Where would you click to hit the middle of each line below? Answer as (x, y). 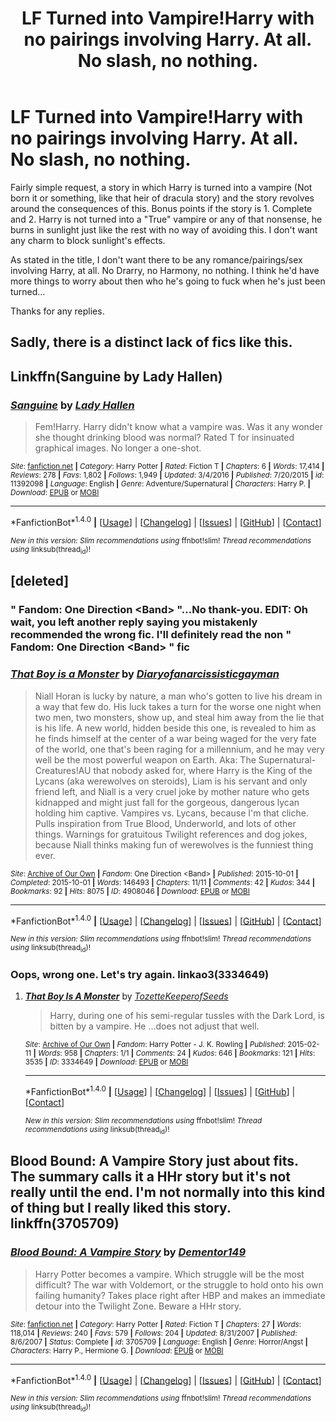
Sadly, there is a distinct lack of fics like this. (151, 342)
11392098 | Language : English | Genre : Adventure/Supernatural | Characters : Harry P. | (160, 484)
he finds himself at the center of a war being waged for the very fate (175, 738)
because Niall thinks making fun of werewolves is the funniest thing (174, 844)
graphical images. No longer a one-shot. (118, 448)
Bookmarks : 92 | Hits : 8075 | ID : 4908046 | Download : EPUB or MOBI (130, 891)
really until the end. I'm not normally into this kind (168, 1192)
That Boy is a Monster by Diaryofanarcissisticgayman (145, 674)
